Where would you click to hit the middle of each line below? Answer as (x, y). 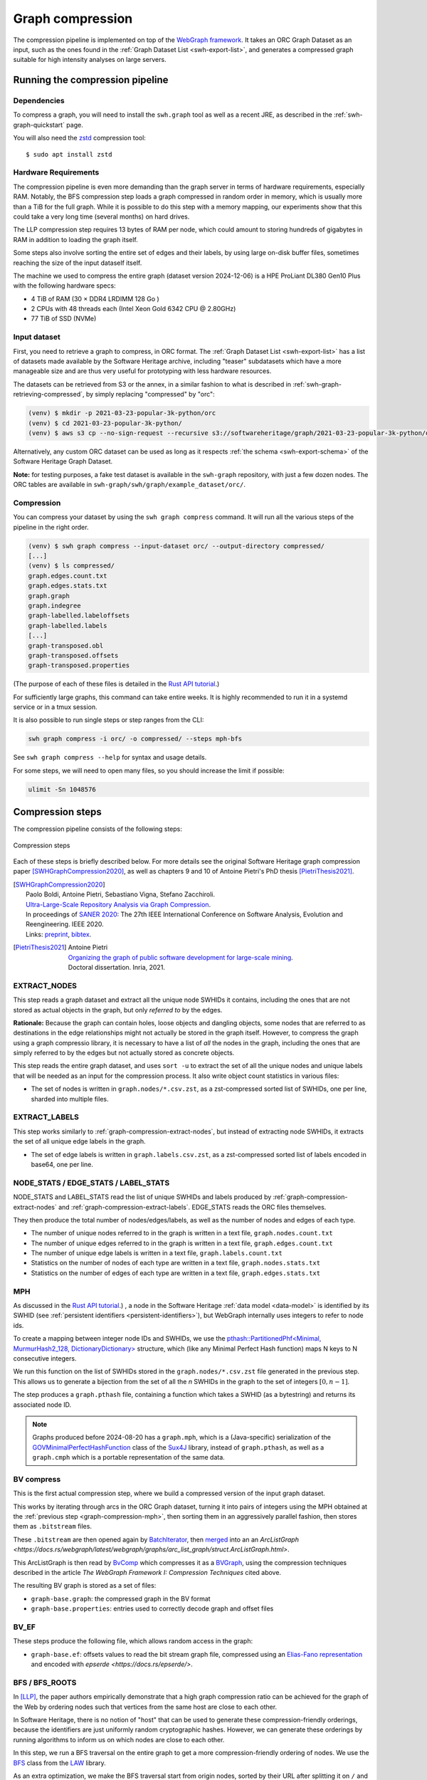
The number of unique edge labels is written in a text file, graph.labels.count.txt (157, 1253)
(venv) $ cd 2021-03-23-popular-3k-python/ (105, 423)
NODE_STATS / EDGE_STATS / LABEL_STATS (91, 1183)
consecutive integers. (45, 1358)
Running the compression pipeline (91, 80)
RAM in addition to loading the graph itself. (75, 239)
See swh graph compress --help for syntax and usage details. (110, 758)
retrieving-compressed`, (49, 394)
